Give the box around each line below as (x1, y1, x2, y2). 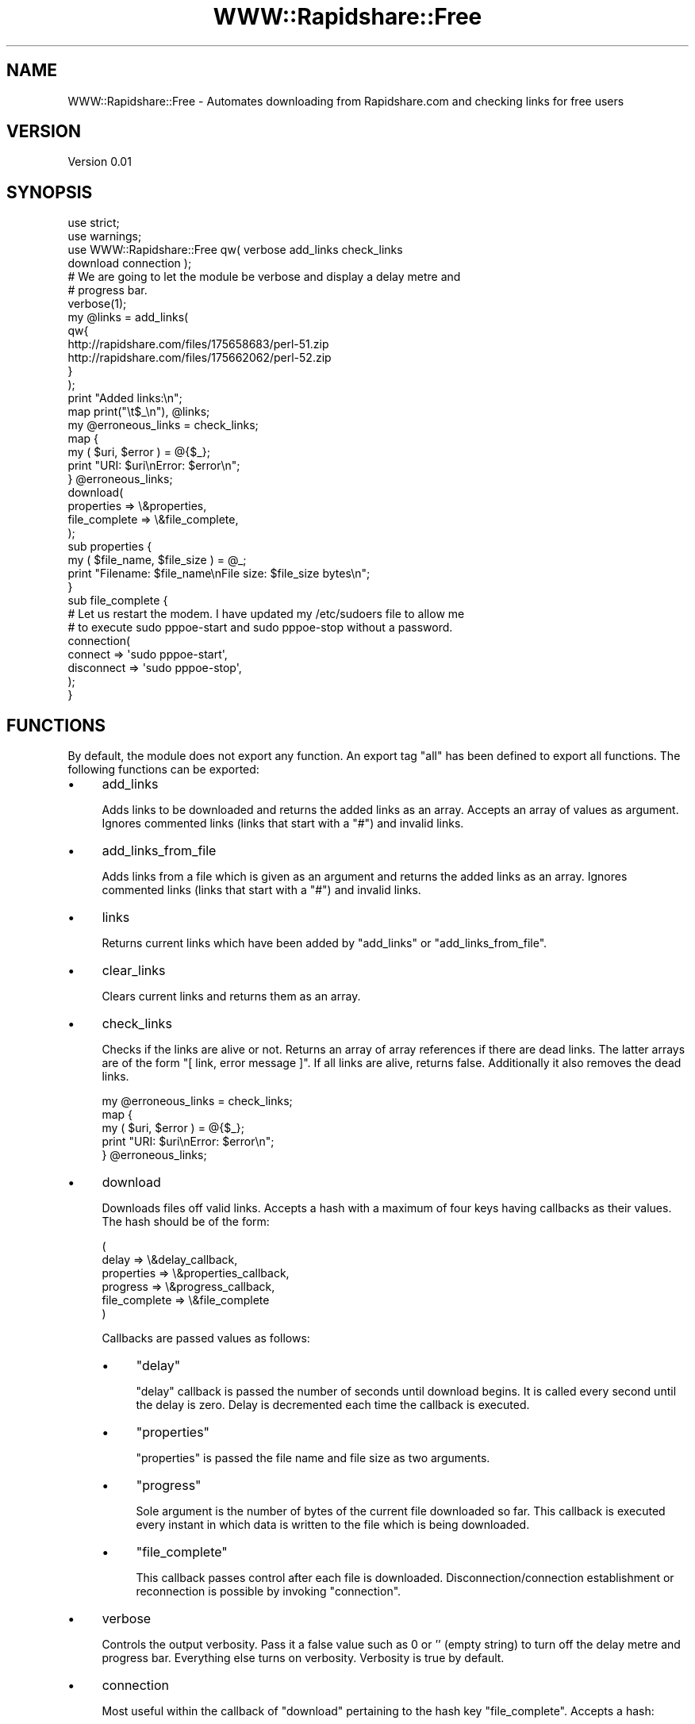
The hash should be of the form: (102, 1215, 270, 1229)
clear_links (102, 962, 166, 979)
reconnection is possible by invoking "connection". (136, 1584, 401, 1599)
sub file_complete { (67, 593, 168, 608)
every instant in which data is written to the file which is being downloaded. (136, 1518, 530, 1532)
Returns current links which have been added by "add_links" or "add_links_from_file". (102, 936, 547, 950)
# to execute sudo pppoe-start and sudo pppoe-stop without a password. (67, 620, 453, 635)
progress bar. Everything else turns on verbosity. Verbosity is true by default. (102, 1651, 505, 1665)
